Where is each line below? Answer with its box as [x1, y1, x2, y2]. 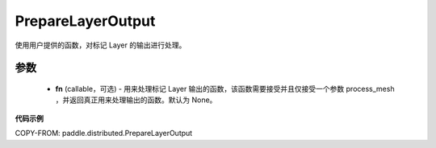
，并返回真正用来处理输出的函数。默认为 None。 [55, 95, 217, 105]
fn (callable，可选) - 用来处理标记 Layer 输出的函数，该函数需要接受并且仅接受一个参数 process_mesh [55, 84, 395, 93]
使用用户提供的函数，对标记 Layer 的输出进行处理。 [15, 40, 187, 50]
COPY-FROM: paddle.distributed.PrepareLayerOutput [15, 129, 193, 138]
